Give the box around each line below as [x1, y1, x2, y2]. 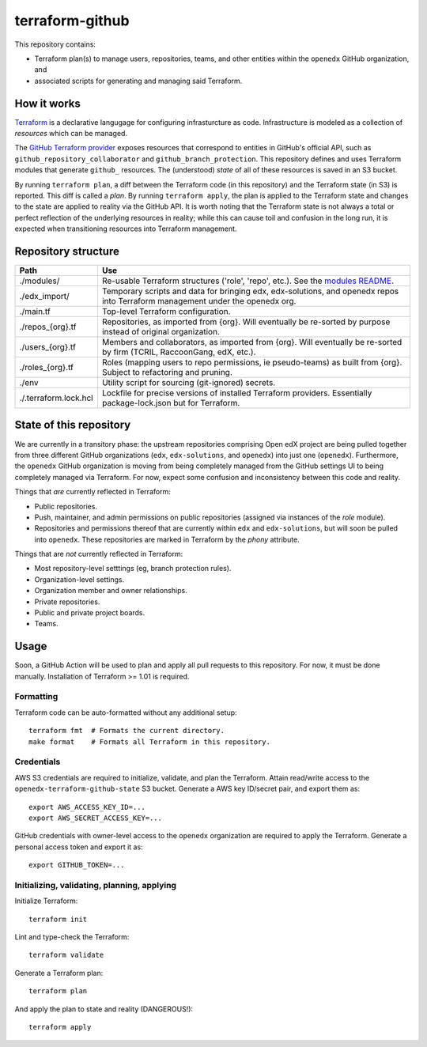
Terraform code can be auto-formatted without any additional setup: [14, 708, 237, 717]
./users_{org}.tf [19, 342, 77, 353]
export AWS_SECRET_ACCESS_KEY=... [28, 813, 162, 822]
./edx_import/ [19, 291, 70, 302]
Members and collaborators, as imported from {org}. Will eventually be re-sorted [101, 337, 402, 348]
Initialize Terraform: [14, 896, 78, 905]
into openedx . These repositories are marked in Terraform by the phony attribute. [34, 535, 300, 544]
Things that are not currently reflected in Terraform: [14, 550, 183, 559]
